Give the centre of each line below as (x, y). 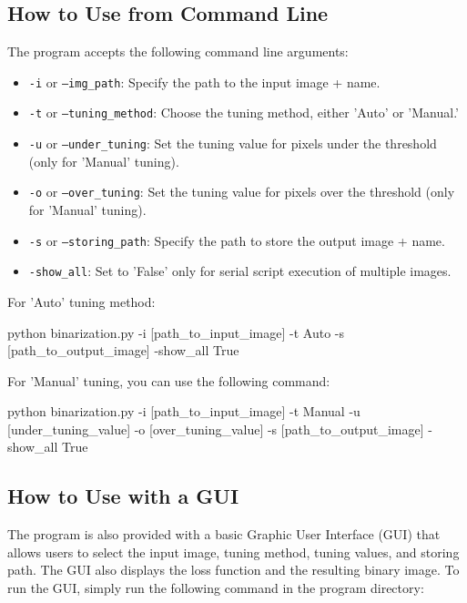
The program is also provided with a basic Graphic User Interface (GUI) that (224, 534)
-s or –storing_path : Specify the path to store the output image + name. (237, 240)
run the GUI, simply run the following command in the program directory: (216, 588)
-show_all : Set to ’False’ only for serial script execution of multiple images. (240, 271)
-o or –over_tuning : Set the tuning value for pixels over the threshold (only (242, 192)
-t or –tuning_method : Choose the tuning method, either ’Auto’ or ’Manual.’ (244, 112)
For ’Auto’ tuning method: (81, 301)
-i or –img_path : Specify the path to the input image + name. (204, 82)
